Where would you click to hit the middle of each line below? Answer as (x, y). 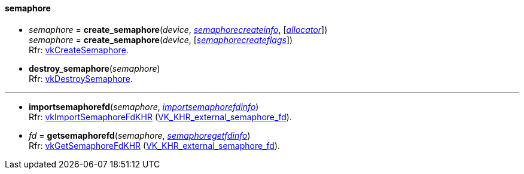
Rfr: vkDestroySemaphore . (81, 78)
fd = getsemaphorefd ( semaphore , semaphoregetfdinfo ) (140, 135)
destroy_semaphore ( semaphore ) (95, 68)
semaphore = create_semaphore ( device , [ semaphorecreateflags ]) (161, 39)
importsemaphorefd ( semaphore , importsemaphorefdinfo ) (144, 106)
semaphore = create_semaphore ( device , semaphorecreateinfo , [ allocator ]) (178, 29)
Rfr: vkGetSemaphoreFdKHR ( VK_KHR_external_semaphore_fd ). (155, 145)
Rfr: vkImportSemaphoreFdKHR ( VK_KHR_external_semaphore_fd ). (160, 117)
